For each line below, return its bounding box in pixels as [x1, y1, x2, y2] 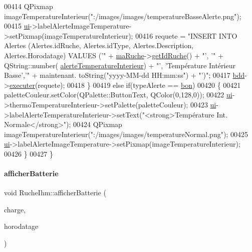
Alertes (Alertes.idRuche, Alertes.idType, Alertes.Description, [4, 40, 194, 51]
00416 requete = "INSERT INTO [135, 30, 237, 41]
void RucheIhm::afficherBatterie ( [4, 187, 106, 198]
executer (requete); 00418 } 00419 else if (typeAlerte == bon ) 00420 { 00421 [9, 79, 241, 90]
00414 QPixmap [4, 1, 53, 11]
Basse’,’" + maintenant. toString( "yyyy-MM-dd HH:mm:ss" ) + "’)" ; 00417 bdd [4, 70, 245, 80]
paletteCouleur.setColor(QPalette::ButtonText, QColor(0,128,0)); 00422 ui [4, 89, 232, 100]
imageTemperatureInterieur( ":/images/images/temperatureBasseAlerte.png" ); [4, 11, 241, 21]
